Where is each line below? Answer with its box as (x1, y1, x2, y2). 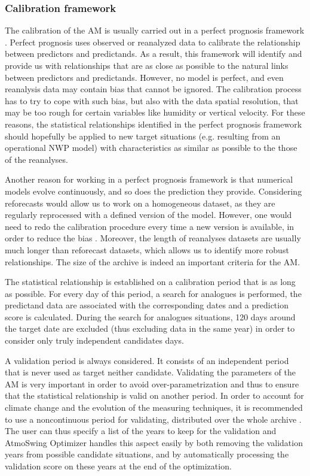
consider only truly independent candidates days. (5, 334, 184, 347)
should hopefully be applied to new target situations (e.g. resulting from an (5, 129, 281, 142)
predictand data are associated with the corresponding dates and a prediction (5, 299, 288, 311)
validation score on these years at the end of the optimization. (5, 460, 232, 472)
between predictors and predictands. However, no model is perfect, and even (5, 71, 284, 83)
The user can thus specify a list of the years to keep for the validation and (5, 425, 277, 437)
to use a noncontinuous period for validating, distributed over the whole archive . (5, 413, 302, 425)
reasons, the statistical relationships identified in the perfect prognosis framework (5, 117, 302, 130)
